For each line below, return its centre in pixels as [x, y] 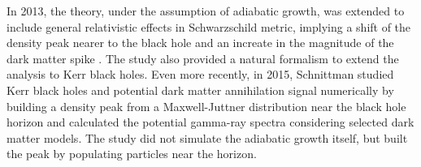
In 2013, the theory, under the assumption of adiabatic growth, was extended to [206, 11]
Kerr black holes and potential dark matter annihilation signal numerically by [200, 90]
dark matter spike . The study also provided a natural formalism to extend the [203, 58]
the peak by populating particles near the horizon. [132, 154]
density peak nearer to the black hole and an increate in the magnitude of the [200, 43]
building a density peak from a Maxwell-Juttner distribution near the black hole [206, 106]
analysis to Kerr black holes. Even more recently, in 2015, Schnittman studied [200, 74]
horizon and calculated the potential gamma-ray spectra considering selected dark [210, 122]
